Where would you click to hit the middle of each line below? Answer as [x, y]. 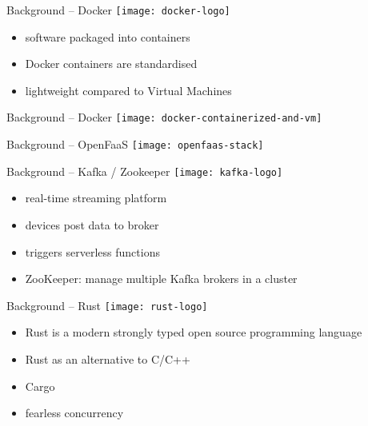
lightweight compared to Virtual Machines [128, 90]
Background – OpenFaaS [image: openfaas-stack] [135, 144]
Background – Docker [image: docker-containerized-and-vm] [164, 117]
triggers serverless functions [92, 251]
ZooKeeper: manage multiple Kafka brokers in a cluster [161, 279]
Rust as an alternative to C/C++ [108, 359]
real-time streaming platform [96, 198]
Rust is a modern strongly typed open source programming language [194, 332]
